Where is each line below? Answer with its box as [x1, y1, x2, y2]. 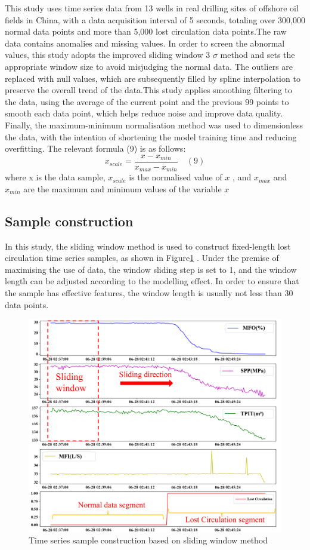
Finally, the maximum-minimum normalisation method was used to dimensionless [5, 118, 303, 131]
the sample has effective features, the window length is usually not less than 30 [5, 287, 293, 299]
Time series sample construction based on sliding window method [29, 534, 268, 546]
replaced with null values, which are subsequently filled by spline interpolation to [5, 72, 300, 84]
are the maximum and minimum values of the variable [23, 182, 222, 195]
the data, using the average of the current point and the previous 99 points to [5, 95, 289, 107]
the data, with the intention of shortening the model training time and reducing [5, 130, 297, 143]
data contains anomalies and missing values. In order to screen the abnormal [5, 36, 285, 49]
